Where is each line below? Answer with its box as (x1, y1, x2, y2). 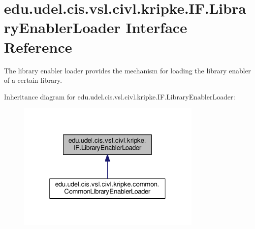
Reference (4, 36, 72, 57)
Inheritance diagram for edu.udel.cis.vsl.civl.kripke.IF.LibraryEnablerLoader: (4, 91, 235, 101)
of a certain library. (4, 75, 62, 85)
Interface (126, 17, 187, 37)
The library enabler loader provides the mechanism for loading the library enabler (4, 65, 251, 75)
